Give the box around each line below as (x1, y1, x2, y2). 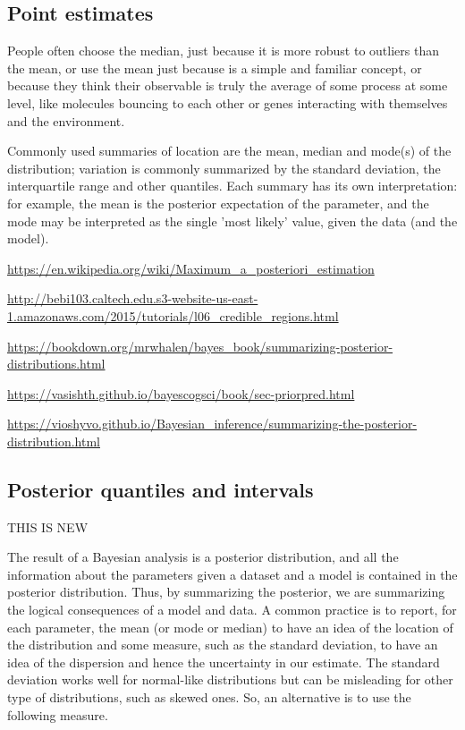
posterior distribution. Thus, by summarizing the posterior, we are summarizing (7, 582, 445, 601)
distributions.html (7, 354, 106, 373)
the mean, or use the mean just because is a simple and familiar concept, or (7, 58, 422, 77)
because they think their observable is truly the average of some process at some (7, 76, 448, 95)
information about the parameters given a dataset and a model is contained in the (7, 564, 458, 583)
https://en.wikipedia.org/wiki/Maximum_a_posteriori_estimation (7, 259, 375, 277)
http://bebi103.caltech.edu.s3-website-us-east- (7, 289, 258, 308)
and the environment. (7, 111, 125, 130)
